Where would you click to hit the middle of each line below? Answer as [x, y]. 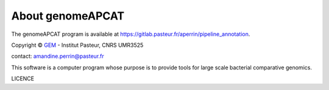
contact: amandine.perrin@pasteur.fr [58, 56]
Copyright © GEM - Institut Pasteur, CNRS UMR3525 [77, 45]
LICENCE [23, 78]
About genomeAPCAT [68, 16]
